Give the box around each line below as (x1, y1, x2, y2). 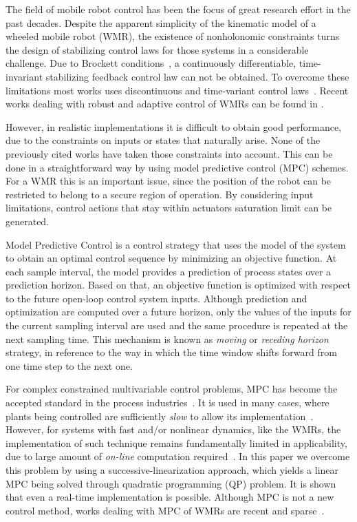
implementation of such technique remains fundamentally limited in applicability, (6, 435, 347, 450)
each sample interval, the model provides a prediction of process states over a (6, 264, 332, 278)
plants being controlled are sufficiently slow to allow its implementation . (6, 408, 314, 423)
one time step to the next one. (6, 358, 133, 373)
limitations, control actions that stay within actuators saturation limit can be (6, 200, 332, 215)
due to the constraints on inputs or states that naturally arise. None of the (6, 133, 321, 147)
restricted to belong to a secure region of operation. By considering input (6, 187, 314, 201)
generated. (6, 213, 50, 228)
